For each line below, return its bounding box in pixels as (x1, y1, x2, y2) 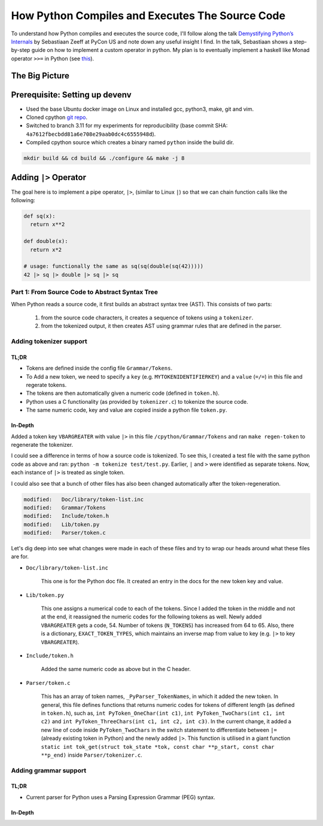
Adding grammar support (11, 766, 87, 775)
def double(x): (23, 238, 68, 245)
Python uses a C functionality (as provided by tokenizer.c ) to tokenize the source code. (26, 398, 248, 405)
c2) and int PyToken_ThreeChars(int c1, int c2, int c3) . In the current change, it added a (41, 718, 291, 725)
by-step (11, 47, 31, 54)
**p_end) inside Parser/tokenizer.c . (41, 751, 143, 758)
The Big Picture (11, 71, 70, 81)
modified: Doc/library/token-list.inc (23, 496, 144, 502)
